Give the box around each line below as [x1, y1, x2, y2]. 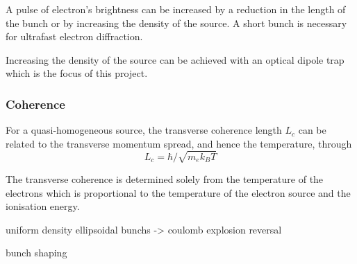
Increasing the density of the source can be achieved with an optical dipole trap [6, 52, 344, 67]
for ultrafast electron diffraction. [6, 29, 143, 44]
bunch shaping [6, 245, 67, 260]
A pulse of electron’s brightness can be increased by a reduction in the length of [6, 2, 346, 16]
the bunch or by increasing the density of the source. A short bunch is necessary [6, 15, 347, 30]
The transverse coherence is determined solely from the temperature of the [6, 171, 324, 186]
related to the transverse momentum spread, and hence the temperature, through [6, 136, 352, 150]
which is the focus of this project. [6, 66, 148, 80]
